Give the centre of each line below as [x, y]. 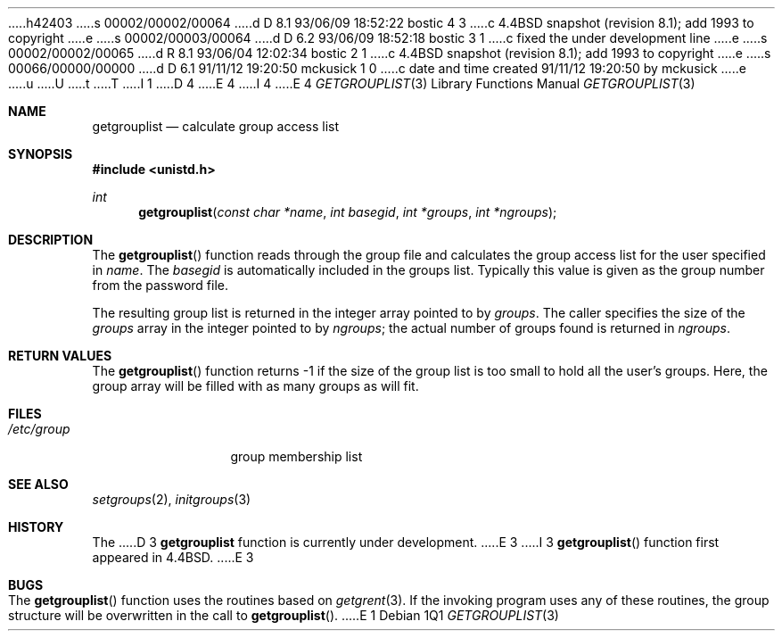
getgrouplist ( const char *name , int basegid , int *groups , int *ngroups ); [348, 212]
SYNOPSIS [41, 154]
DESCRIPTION [51, 240]
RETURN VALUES [60, 356]
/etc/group [39, 429]
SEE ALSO [38, 484]
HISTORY [36, 527]
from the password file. [161, 285]
